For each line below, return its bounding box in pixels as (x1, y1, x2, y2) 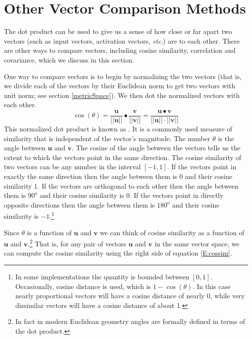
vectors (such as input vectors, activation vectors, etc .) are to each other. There (4, 35, 240, 46)
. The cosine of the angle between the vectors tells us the (71, 143, 240, 153)
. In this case (192, 281, 231, 291)
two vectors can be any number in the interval (4, 161, 141, 172)
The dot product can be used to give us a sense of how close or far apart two (4, 26, 232, 36)
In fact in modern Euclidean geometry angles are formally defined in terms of (15, 316, 245, 326)
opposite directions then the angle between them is (4, 199, 155, 210)
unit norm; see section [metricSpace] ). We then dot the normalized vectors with (4, 90, 240, 100)
